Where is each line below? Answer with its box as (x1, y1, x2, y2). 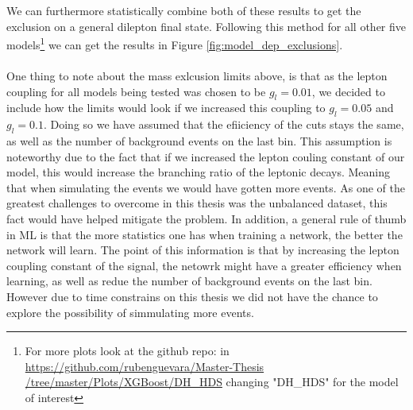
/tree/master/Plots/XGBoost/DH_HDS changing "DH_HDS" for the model (25, 373, 399, 390)
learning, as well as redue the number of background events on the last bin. (6, 273, 372, 289)
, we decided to (311, 83, 385, 99)
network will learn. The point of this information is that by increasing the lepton (6, 242, 399, 258)
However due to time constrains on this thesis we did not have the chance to (6, 288, 378, 304)
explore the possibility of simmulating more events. (6, 304, 254, 320)
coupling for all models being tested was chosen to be (6, 83, 266, 99)
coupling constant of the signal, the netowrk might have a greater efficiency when (6, 257, 402, 273)
